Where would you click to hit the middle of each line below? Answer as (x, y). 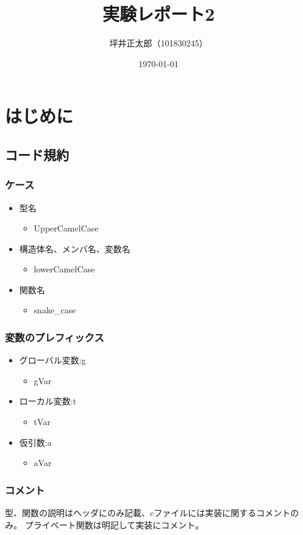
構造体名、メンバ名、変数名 (75, 248)
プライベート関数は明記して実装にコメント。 (114, 524)
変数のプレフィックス (55, 337)
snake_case (55, 310)
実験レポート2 (159, 14)
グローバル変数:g (52, 360)
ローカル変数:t (48, 401)
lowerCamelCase (64, 269)
